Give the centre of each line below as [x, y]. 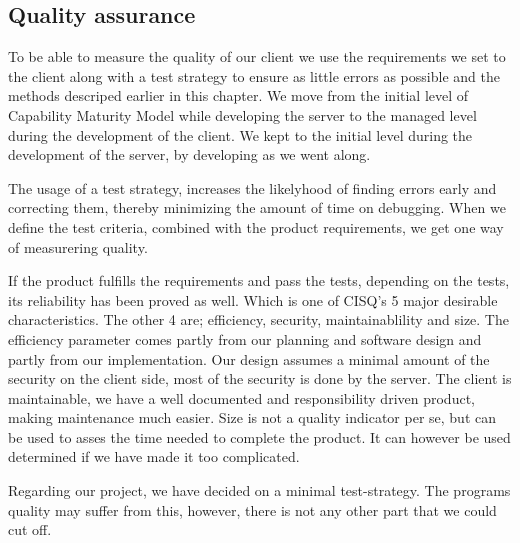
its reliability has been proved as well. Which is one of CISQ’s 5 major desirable [253, 299]
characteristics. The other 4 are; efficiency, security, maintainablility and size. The [258, 319]
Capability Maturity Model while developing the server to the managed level [242, 114]
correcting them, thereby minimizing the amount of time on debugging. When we [257, 207]
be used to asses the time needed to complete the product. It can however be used [259, 436]
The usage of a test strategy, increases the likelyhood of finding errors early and [252, 187]
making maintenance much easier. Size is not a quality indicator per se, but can [252, 417]
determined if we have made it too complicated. [154, 456]
